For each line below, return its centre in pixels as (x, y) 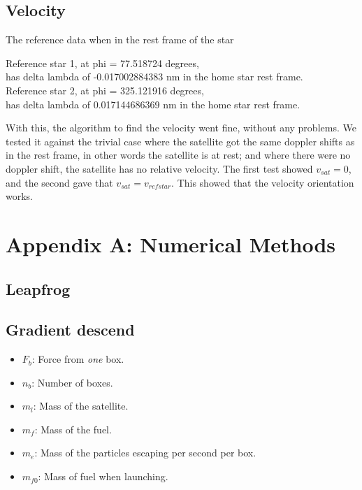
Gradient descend (70, 330)
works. (20, 196)
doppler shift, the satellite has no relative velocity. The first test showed (159, 168)
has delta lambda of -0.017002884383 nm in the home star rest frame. (154, 77)
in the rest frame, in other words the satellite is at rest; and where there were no (178, 155)
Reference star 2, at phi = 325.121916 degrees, (105, 90)
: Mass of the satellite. (81, 406)
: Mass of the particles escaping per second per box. (145, 453)
